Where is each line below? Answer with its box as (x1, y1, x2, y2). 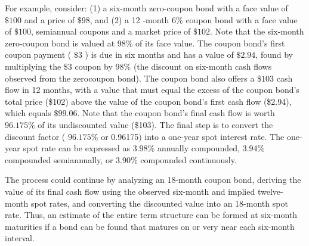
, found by (255, 48, 293, 61)
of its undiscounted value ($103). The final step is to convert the (38, 118, 273, 130)
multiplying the (5, 60, 61, 72)
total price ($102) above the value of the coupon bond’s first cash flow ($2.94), (5, 95, 292, 107)
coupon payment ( (5, 48, 72, 61)
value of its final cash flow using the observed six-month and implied (5, 185, 255, 197)
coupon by (75, 60, 113, 72)
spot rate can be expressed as (23, 142, 130, 154)
